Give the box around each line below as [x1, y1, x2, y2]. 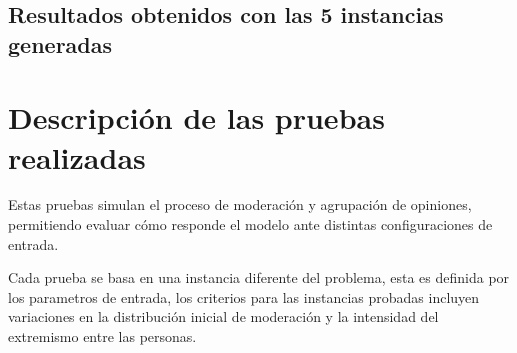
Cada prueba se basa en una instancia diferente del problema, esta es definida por [8, 267, 510, 288]
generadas [8, 28, 113, 59]
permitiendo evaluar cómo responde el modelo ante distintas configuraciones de [8, 214, 493, 235]
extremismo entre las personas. [8, 326, 197, 347]
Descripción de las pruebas [8, 97, 385, 138]
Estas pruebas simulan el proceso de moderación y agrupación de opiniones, [8, 194, 472, 215]
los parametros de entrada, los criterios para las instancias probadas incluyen [8, 286, 480, 307]
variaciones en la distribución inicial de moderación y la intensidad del [8, 306, 439, 327]
